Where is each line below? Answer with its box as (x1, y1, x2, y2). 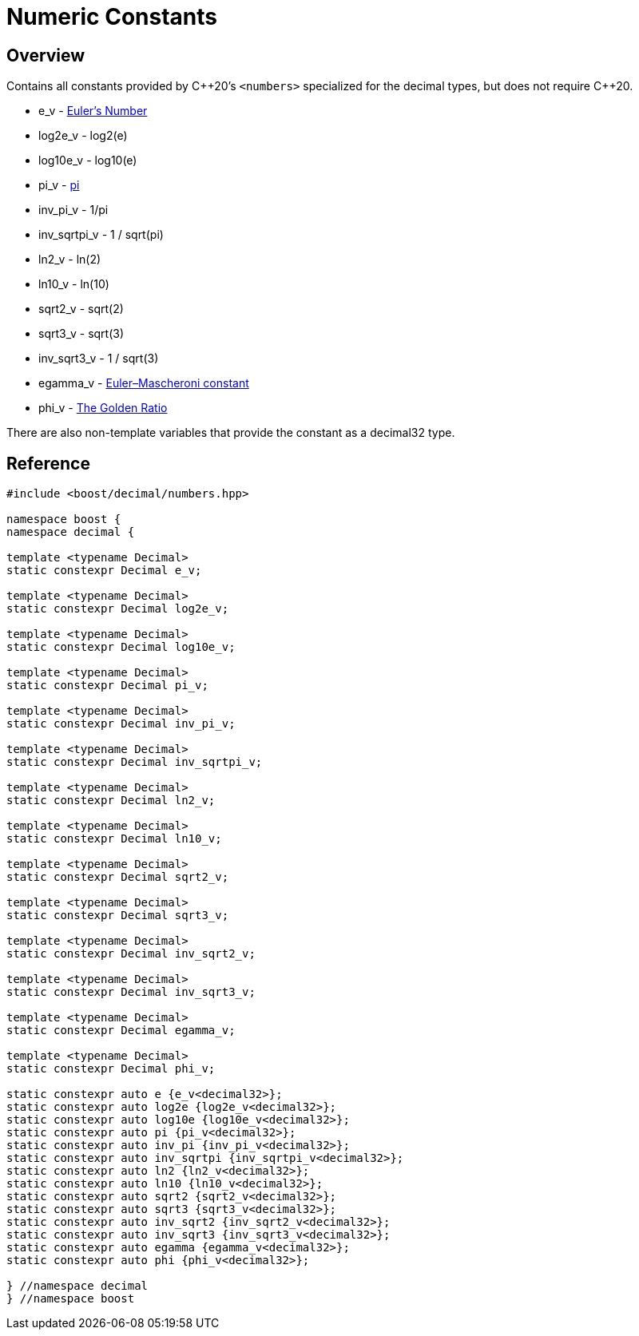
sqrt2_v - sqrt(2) (38, 302, 124, 316)
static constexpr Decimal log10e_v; (6, 640, 236, 654)
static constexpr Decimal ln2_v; (6, 794, 216, 807)
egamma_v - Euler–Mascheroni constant (38, 376, 249, 390)
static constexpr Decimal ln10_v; (6, 832, 222, 846)
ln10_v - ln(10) (38, 277, 109, 291)
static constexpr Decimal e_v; (6, 564, 202, 577)
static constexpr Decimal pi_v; (6, 679, 208, 692)
